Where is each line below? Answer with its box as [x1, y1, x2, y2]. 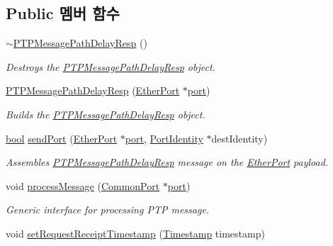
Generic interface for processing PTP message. [6, 202, 210, 217]
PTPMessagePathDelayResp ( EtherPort [6, 83, 180, 98]
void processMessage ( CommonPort [6, 178, 160, 193]
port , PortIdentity [125, 130, 203, 145]
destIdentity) [211, 130, 268, 145]
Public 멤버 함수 [6, 2, 120, 24]
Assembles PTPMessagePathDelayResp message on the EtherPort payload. [6, 155, 329, 169]
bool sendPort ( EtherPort [6, 130, 118, 145]
